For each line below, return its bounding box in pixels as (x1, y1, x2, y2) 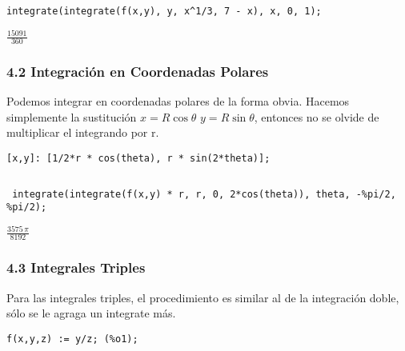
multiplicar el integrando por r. (6, 124, 159, 141)
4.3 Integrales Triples (6, 257, 146, 277)
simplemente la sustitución (6, 108, 137, 125)
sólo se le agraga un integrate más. (6, 305, 176, 321)
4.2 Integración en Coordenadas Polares (6, 61, 269, 81)
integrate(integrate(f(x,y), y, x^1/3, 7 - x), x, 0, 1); (6, 6, 322, 17)
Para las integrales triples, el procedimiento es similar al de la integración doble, (6, 289, 399, 305)
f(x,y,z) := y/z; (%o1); (6, 333, 138, 345)
